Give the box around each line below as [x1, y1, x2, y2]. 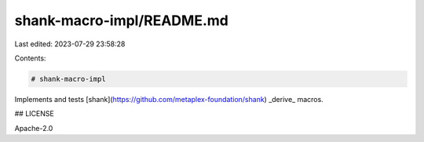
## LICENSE [14, 109, 54, 118]
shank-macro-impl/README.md [14, 12, 229, 29]
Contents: [14, 53, 46, 63]
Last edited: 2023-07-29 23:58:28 [14, 39, 126, 49]
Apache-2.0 [14, 123, 53, 133]
